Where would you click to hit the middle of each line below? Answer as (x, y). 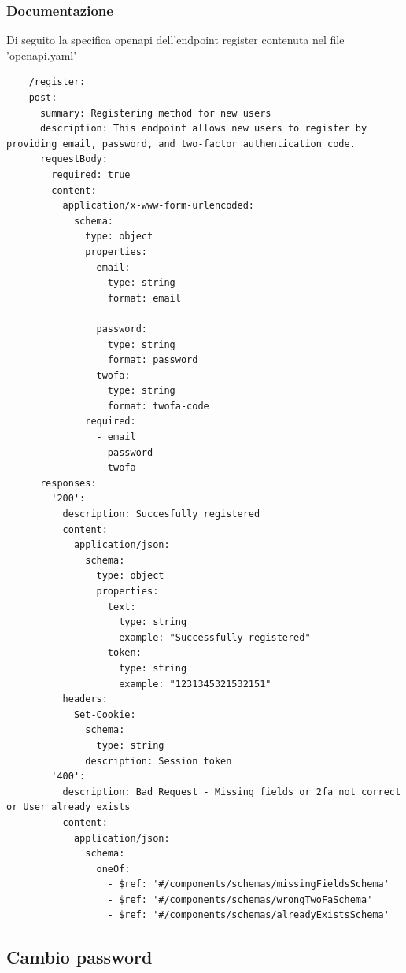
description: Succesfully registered (161, 514)
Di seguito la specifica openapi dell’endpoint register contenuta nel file (175, 40)
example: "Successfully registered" (215, 637)
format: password (153, 360)
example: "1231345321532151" (195, 684)
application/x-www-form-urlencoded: (158, 206)
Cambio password (79, 957)
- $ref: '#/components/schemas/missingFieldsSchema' (248, 884)
